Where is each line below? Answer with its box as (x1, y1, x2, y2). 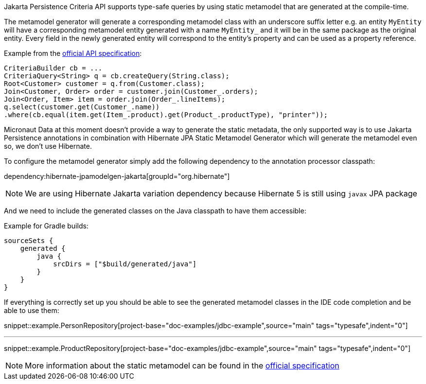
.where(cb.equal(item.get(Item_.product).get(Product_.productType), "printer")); (4, 111, 328, 119)
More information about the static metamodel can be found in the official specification (25, 361, 339, 370)
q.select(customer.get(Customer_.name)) (4, 103, 160, 111)
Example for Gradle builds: (4, 222, 89, 230)
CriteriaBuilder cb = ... (4, 64, 103, 72)
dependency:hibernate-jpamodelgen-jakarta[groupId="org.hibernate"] (4, 172, 230, 180)
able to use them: (4, 306, 59, 314)
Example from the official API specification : (4, 49, 142, 57)
